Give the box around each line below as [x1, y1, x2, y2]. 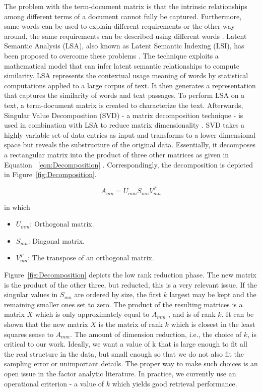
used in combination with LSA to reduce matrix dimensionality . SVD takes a [4, 120, 245, 130]
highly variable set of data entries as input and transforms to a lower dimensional [4, 129, 255, 140]
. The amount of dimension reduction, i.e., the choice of [70, 328, 242, 339]
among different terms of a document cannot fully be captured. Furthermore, [4, 11, 242, 21]
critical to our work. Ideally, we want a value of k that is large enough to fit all [4, 339, 247, 349]
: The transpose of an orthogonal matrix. [28, 252, 154, 263]
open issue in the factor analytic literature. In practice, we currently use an [4, 368, 236, 378]
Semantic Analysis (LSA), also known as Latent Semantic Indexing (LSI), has [4, 40, 244, 51]
